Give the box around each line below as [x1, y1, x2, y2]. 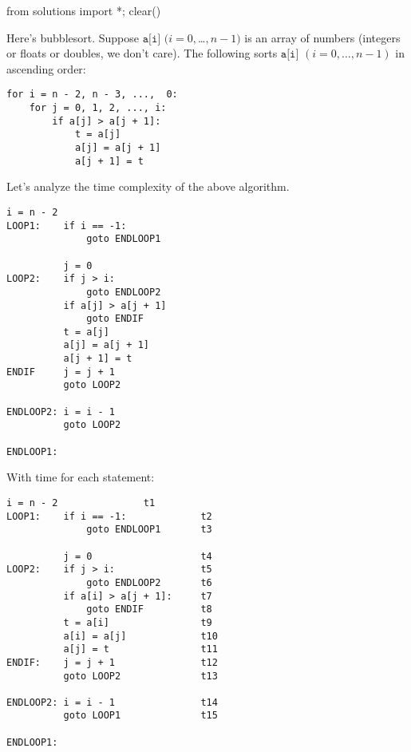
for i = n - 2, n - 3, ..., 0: [6, 89, 178, 101]
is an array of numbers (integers [244, 29, 401, 46]
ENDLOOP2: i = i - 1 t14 [6, 696, 218, 708]
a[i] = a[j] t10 [63, 630, 218, 642]
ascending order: [6, 60, 86, 77]
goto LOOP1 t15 [63, 710, 218, 722]
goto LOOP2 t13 [63, 670, 218, 682]
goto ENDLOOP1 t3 [86, 524, 212, 536]
